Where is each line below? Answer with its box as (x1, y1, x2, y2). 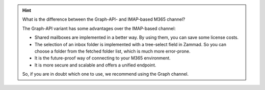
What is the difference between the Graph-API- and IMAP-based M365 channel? (22, 16, 185, 22)
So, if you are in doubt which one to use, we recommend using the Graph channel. (22, 71, 189, 77)
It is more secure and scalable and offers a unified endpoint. (34, 62, 157, 68)
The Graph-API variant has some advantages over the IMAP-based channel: (22, 25, 176, 31)
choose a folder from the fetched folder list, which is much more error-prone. (34, 48, 191, 54)
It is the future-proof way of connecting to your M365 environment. (34, 55, 171, 61)
